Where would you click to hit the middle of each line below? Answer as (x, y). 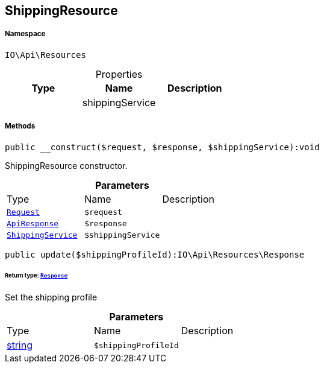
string (20, 345)
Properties (119, 74)
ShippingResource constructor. (66, 165)
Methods (20, 126)
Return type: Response (36, 276)
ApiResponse (33, 223)
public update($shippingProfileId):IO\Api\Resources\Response (155, 254)
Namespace (25, 34)
